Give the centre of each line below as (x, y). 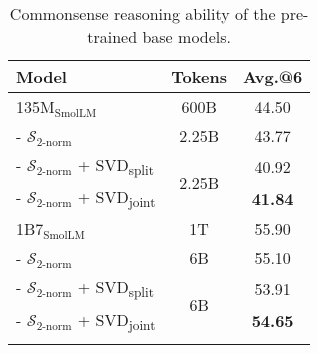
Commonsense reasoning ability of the (142, 13)
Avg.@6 (272, 76)
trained (112, 36)
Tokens (199, 76)
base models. (187, 36)
